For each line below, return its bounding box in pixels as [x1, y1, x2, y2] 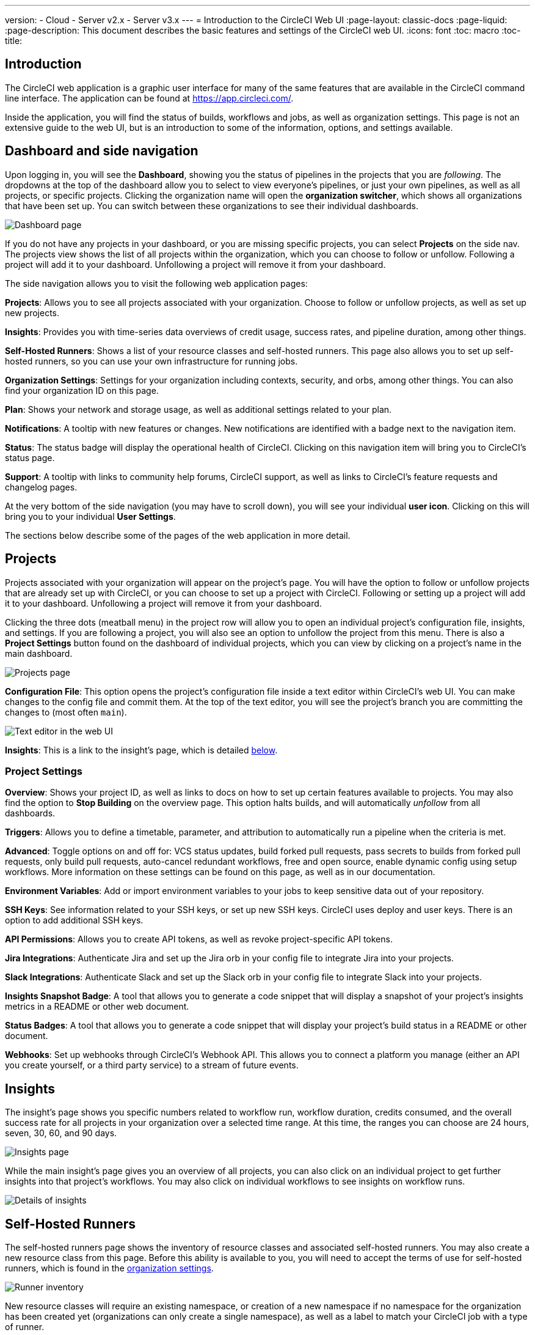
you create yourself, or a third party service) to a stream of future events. [5, 1060, 299, 1071]
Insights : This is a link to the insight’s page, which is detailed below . [5, 744, 278, 755]
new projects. [5, 307, 59, 318]
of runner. [5, 1321, 45, 1332]
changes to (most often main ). [5, 706, 127, 717]
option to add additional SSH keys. [5, 915, 144, 926]
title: [5, 35, 23, 46]
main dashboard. [5, 648, 73, 659]
